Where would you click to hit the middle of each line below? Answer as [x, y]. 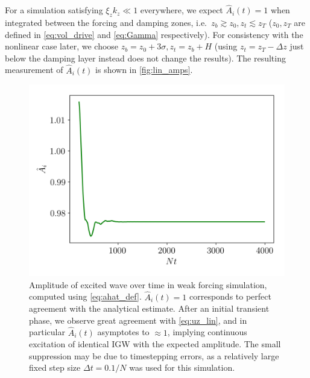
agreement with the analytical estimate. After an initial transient [149, 308]
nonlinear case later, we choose [62, 46]
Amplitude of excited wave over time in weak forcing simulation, [148, 284]
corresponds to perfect [230, 296]
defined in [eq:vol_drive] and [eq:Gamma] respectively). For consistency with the [154, 34]
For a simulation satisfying [54, 10]
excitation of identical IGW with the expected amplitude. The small [155, 344]
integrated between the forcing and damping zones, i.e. [106, 23]
